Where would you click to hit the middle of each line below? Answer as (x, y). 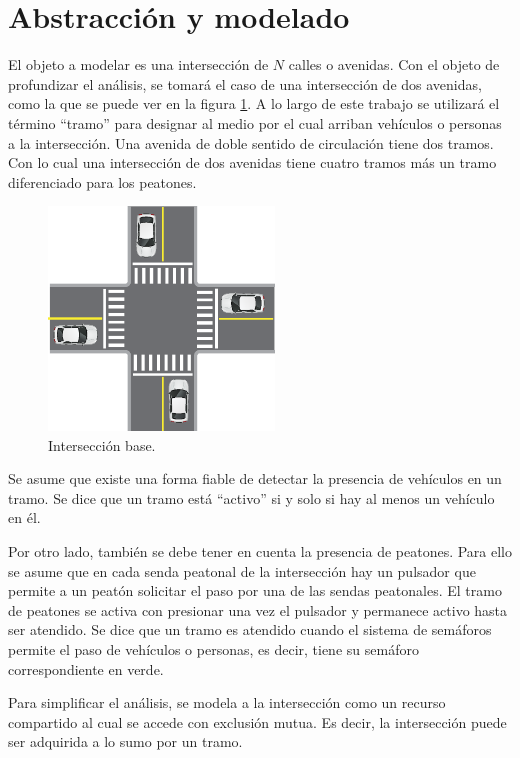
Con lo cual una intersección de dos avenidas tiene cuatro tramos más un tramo (252, 162)
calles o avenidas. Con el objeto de (394, 64)
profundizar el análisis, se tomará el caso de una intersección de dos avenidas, (245, 83)
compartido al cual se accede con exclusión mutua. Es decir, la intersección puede (257, 721)
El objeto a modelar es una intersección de (138, 64)
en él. (24, 517)
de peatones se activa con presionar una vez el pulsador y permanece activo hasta (258, 609)
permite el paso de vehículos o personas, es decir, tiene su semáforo (213, 649)
